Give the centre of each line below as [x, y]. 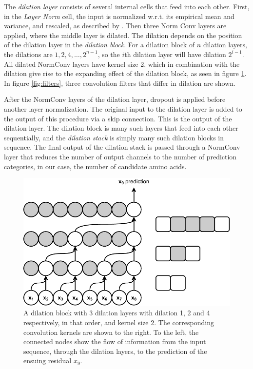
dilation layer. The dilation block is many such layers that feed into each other [121, 128]
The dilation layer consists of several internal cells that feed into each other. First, [127, 6]
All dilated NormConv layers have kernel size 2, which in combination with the [122, 64]
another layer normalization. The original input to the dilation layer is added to [123, 108]
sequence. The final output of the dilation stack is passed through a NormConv [122, 147]
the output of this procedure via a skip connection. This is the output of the [118, 118]
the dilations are [28, 54]
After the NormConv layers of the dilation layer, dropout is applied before [115, 99]
